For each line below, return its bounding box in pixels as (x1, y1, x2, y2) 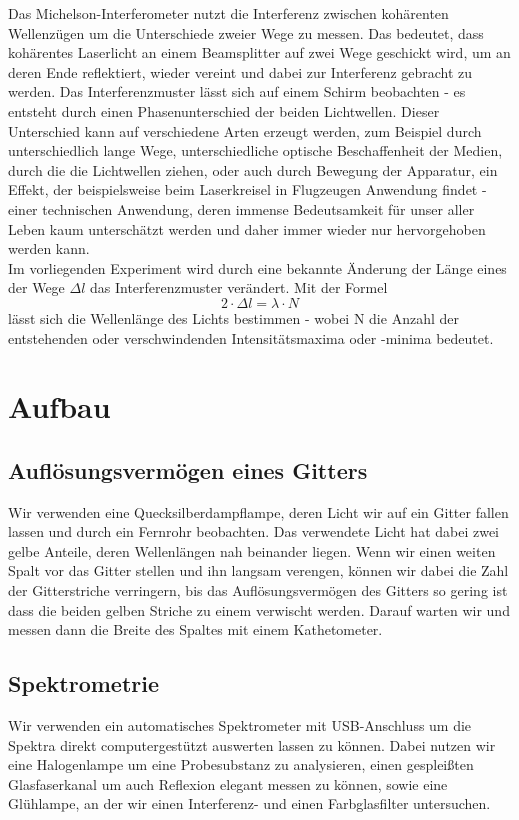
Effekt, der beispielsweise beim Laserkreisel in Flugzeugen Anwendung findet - (8, 179, 487, 200)
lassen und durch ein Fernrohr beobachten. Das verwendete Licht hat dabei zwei (8, 521, 500, 542)
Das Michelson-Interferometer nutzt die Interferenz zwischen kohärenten (8, 3, 449, 23)
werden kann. (8, 238, 90, 259)
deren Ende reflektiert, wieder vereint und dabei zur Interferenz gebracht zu (8, 61, 473, 82)
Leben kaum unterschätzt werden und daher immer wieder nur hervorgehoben (8, 218, 486, 239)
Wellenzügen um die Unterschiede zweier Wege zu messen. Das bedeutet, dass (8, 22, 484, 43)
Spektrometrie (8, 668, 160, 699)
